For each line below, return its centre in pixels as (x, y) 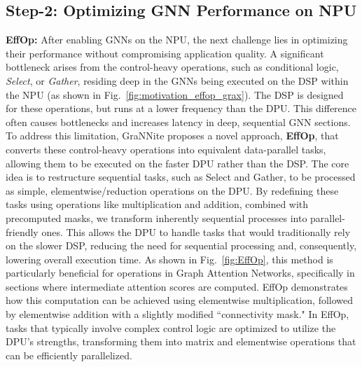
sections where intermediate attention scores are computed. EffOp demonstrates (177, 286)
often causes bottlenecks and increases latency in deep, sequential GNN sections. (178, 122)
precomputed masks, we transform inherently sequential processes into (156, 217)
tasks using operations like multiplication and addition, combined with (157, 204)
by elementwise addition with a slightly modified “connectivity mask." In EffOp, (177, 314)
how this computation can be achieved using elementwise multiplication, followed (180, 300)
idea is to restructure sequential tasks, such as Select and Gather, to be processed (181, 177)
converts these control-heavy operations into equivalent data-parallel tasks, (166, 149)
